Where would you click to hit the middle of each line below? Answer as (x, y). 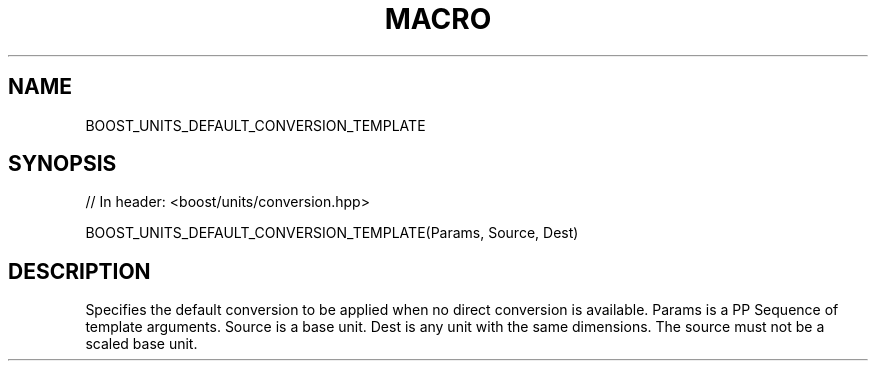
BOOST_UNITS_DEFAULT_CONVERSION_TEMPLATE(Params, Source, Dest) (332, 233)
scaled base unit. (141, 344)
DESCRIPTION (79, 271)
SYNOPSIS (62, 164)
